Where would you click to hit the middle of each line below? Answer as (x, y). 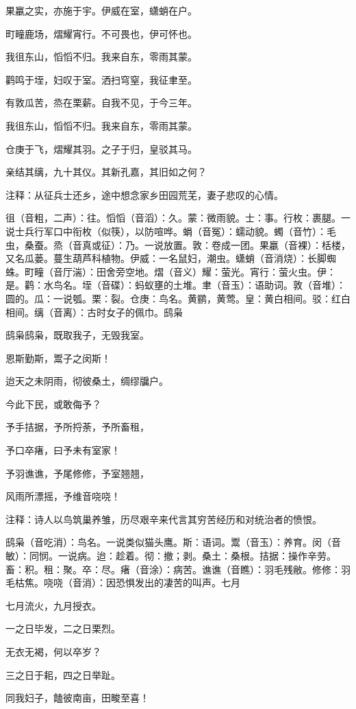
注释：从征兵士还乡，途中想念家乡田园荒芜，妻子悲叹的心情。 (144, 194)
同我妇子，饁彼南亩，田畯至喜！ (77, 698)
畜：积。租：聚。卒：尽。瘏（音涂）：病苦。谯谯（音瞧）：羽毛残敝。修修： (173, 569)
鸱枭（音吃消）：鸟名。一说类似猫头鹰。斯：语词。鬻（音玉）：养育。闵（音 (173, 542)
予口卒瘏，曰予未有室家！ (63, 450)
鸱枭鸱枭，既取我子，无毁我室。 (77, 335)
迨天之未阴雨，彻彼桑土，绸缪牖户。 (87, 381)
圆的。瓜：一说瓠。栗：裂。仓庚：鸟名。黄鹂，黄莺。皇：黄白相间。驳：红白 (178, 298)
